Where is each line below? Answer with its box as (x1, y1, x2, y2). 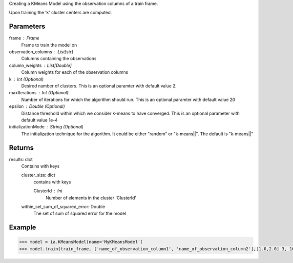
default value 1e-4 (21, 117, 58, 123)
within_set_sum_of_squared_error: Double (21, 204, 105, 210)
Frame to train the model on (21, 42, 77, 48)
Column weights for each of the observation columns (21, 69, 128, 75)
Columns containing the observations (21, 56, 97, 61)
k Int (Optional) (9, 76, 44, 82)
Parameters (9, 22, 45, 31)
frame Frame (9, 35, 40, 41)
